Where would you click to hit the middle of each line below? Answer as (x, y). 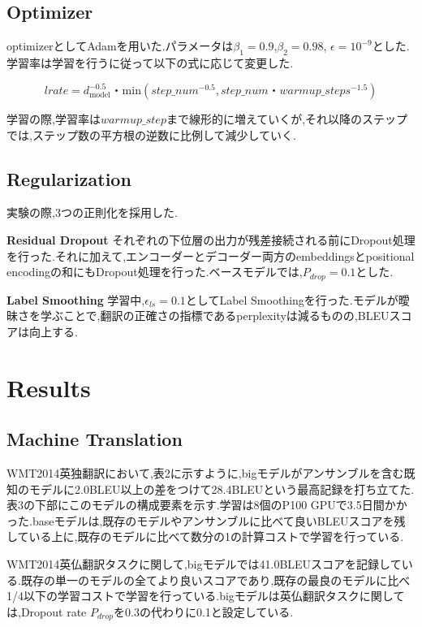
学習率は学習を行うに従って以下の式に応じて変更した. (150, 63)
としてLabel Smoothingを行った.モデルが (292, 299)
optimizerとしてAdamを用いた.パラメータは (120, 46)
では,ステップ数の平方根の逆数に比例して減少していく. (151, 134)
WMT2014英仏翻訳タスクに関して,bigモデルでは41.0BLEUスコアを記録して (204, 564)
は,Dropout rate (47, 611)
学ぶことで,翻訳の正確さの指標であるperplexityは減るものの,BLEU (215, 316)
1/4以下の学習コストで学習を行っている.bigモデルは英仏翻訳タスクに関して (206, 596)
